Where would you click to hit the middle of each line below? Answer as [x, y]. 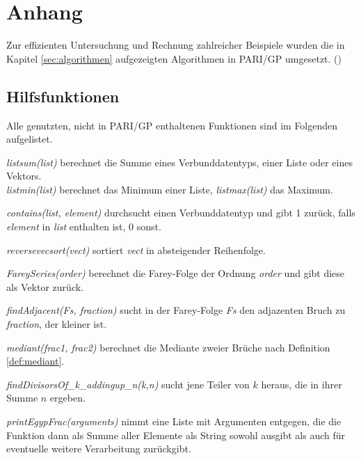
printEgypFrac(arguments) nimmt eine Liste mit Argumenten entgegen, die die [174, 421]
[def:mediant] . [35, 361]
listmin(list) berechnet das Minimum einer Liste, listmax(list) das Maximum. [170, 189]
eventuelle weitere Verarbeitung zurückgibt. [99, 449]
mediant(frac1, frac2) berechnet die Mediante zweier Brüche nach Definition [168, 347]
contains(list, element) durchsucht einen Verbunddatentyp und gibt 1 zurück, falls [181, 213]
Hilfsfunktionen [63, 96]
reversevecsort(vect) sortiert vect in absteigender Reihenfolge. [136, 249]
